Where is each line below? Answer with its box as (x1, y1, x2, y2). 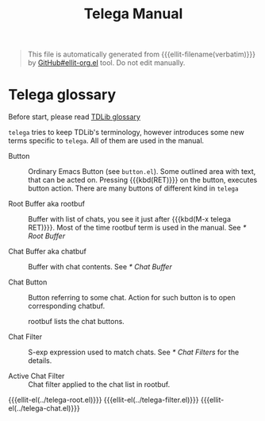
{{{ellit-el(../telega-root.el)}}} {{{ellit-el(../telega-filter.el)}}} (8, 395, 199, 405)
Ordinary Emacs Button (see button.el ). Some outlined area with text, (28, 167, 256, 176)
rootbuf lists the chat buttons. (28, 317, 125, 326)
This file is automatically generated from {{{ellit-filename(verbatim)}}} (27, 49, 256, 60)
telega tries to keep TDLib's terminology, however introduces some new (8, 128, 244, 137)
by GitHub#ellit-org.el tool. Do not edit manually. (27, 58, 186, 68)
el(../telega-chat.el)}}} (8, 404, 81, 413)
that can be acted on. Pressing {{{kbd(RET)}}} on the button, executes (28, 176, 258, 185)
